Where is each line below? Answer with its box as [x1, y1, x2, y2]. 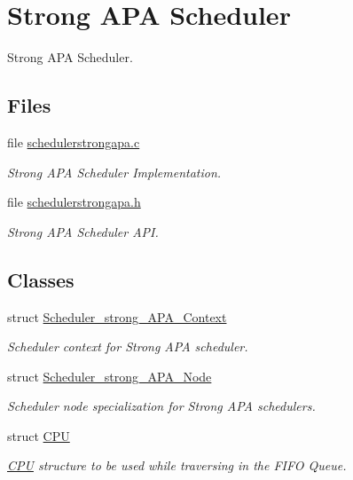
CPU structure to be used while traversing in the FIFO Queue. [7, 456, 347, 475]
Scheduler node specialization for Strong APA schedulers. [7, 397, 316, 415]
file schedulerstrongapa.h [7, 193, 141, 211]
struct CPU [7, 426, 70, 445]
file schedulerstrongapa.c [7, 132, 140, 151]
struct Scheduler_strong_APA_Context [7, 307, 227, 326]
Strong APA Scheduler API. [7, 222, 159, 240]
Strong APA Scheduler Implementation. [7, 162, 222, 181]
